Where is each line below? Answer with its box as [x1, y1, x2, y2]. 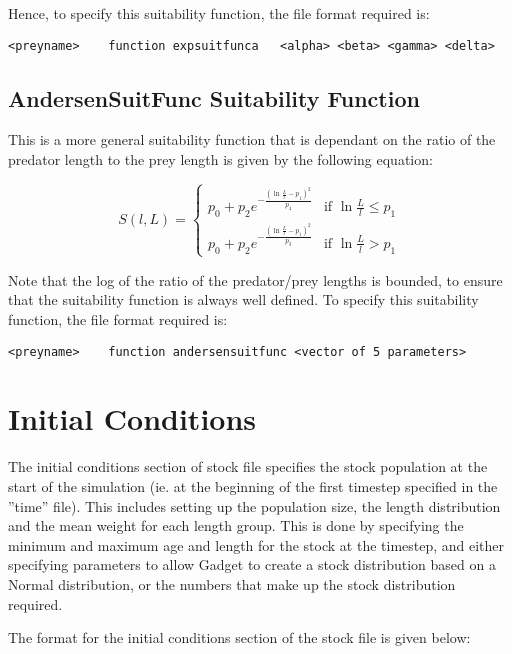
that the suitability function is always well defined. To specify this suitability [8, 289, 479, 310]
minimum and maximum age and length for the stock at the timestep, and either [8, 534, 505, 555]
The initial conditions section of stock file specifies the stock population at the [8, 456, 488, 477]
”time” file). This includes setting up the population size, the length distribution [8, 495, 501, 516]
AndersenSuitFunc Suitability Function [8, 82, 420, 113]
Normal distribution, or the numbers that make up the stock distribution [8, 573, 456, 594]
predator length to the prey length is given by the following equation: [8, 149, 433, 170]
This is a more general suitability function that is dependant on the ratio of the [8, 129, 496, 150]
